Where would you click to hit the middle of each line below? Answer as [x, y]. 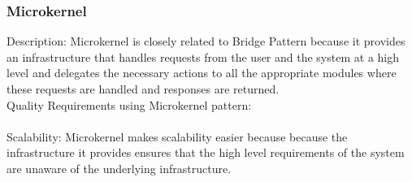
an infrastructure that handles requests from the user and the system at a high [203, 56]
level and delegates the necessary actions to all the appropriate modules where [202, 73]
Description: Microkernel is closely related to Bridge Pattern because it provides [206, 41]
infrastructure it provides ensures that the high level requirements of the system [206, 152]
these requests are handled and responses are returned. [143, 89]
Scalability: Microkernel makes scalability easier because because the [177, 136]
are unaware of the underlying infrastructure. [119, 168]
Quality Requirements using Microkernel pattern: [129, 104]
